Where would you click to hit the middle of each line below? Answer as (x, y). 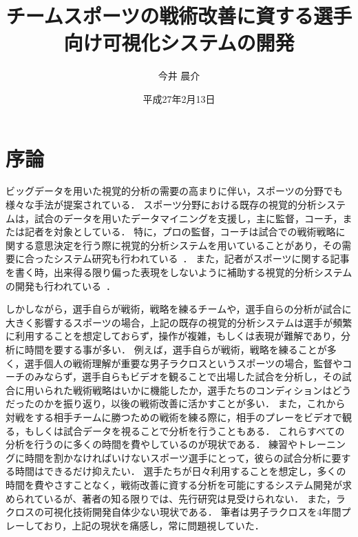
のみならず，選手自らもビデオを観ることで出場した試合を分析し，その (183, 377)
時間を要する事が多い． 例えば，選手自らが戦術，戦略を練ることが (176, 349)
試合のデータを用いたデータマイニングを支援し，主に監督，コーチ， (188, 218)
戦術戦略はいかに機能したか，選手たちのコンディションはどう (212, 390)
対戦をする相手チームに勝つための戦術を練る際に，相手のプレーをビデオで (174, 417)
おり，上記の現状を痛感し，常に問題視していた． (154, 525)
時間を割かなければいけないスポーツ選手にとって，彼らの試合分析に (178, 457)
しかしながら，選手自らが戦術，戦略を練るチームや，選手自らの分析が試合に (179, 309)
